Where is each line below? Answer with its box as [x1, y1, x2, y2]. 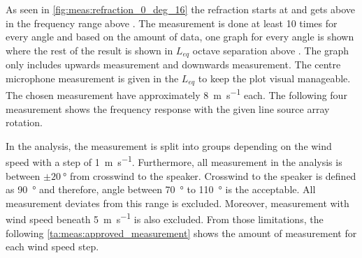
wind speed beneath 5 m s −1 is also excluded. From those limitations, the [6, 210, 324, 226]
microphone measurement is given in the [6, 70, 179, 85]
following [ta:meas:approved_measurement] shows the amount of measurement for [6, 225, 357, 240]
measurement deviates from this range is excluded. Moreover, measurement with [6, 195, 349, 210]
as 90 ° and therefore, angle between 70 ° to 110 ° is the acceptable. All [6, 182, 316, 197]
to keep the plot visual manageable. [198, 70, 351, 85]
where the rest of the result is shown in [6, 43, 173, 57]
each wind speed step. [6, 239, 99, 254]
